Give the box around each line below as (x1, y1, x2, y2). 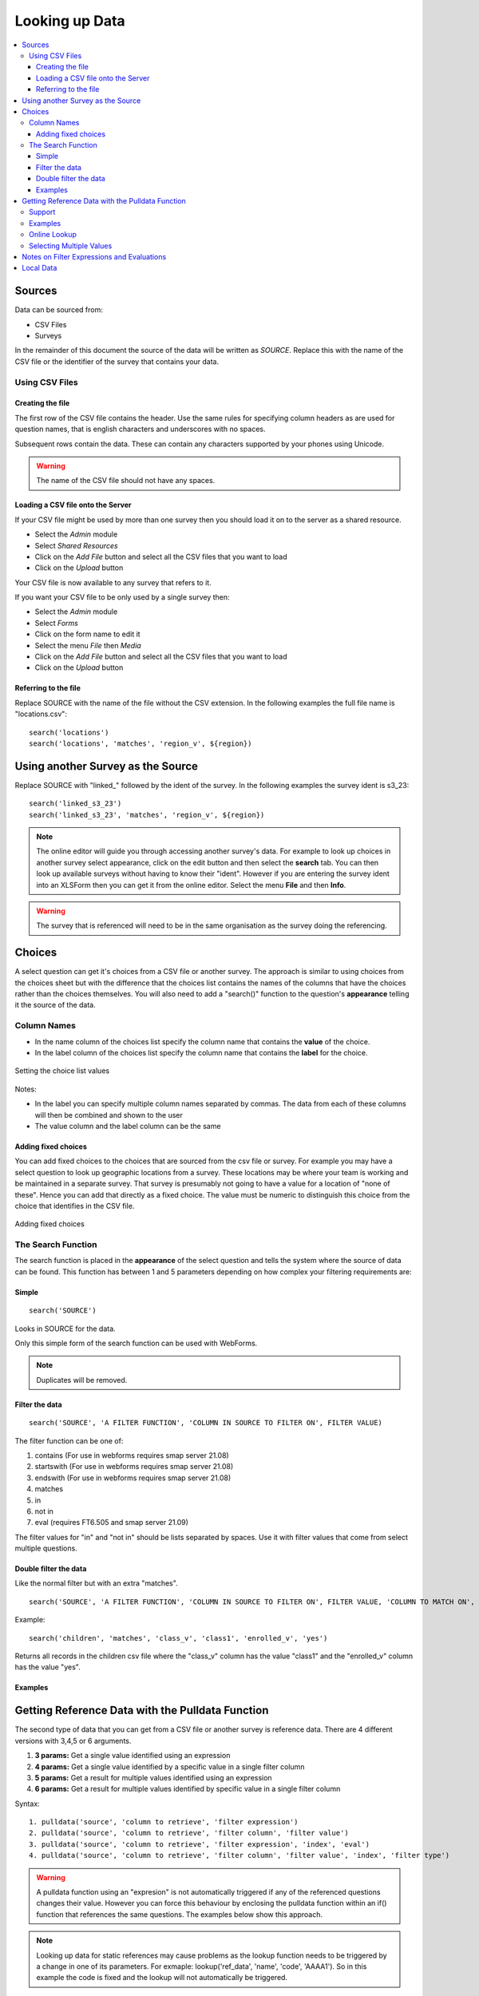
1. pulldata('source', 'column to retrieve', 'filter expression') (29, 1817, 299, 1827)
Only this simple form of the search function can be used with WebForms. (14, 1338, 258, 1348)
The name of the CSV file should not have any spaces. (36, 476, 216, 485)
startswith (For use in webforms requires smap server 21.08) (34, 1462, 234, 1471)
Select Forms (34, 618, 79, 628)
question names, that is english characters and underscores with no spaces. (14, 424, 267, 434)
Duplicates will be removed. (36, 1375, 128, 1384)
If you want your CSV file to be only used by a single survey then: (14, 592, 231, 602)
